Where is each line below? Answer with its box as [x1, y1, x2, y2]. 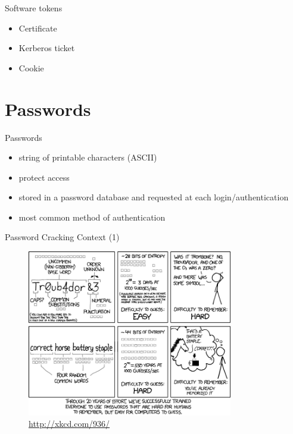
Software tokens [5, 2, 63, 14]
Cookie [18, 61, 44, 74]
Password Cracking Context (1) [5, 231, 120, 243]
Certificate [18, 21, 57, 34]
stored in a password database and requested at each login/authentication [18, 191, 289, 203]
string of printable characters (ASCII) [18, 151, 157, 163]
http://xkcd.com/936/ [29, 417, 110, 430]
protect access [18, 171, 70, 183]
